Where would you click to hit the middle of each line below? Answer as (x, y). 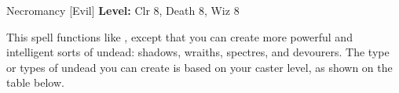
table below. (35, 82)
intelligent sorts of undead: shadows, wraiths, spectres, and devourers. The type (198, 52)
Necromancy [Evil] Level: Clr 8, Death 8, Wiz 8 (123, 10)
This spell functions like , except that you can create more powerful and (179, 36)
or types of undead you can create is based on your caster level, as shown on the (199, 67)
